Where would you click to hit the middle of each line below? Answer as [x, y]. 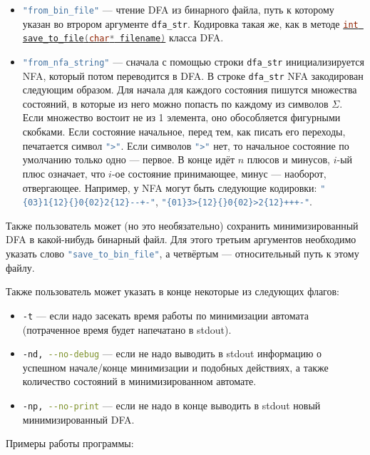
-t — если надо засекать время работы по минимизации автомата [165, 315]
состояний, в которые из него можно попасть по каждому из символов [175, 103]
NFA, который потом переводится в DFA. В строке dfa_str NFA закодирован [193, 75]
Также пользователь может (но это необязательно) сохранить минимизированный [182, 225]
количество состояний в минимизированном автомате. [139, 381]
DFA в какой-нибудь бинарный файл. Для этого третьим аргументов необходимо [181, 239]
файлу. [20, 267]
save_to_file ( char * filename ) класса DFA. [123, 37]
